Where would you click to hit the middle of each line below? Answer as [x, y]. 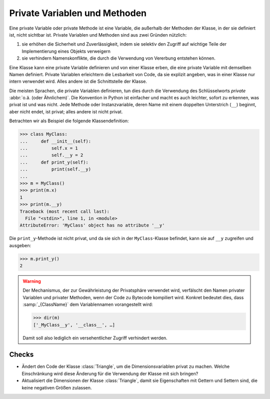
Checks [21, 355]
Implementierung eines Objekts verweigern [66, 51]
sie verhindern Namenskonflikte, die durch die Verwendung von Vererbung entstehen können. [119, 58]
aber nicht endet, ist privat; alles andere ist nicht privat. [66, 112]
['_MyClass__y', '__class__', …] [74, 325]
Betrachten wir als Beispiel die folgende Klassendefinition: [69, 121]
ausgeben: [20, 245]
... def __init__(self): [55, 141]
